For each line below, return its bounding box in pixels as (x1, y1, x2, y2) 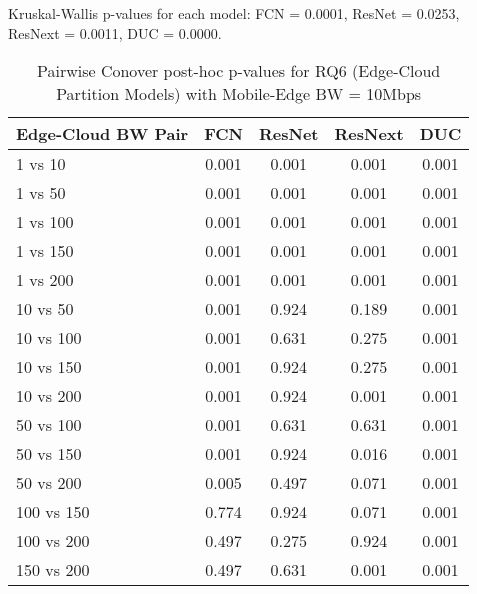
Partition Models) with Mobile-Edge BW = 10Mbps (56, 82, 422, 106)
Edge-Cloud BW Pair (16, 122, 189, 146)
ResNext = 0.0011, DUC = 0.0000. (8, 22, 222, 43)
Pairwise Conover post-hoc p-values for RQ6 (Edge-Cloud (36, 59, 441, 83)
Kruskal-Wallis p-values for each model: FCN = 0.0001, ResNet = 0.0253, (8, 3, 460, 23)
